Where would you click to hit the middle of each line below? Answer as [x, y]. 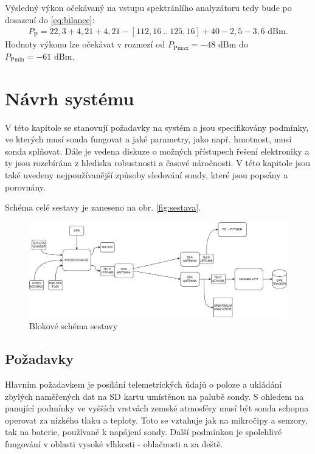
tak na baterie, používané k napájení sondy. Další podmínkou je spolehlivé [144, 432]
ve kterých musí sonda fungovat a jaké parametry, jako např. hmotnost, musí [148, 139]
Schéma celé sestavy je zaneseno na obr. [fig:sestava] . [103, 207]
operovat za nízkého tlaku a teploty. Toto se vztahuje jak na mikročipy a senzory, [156, 420]
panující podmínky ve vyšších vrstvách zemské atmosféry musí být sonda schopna [157, 408]
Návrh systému [70, 98]
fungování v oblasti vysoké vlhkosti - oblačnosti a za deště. [114, 443]
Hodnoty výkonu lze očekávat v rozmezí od [85, 44]
